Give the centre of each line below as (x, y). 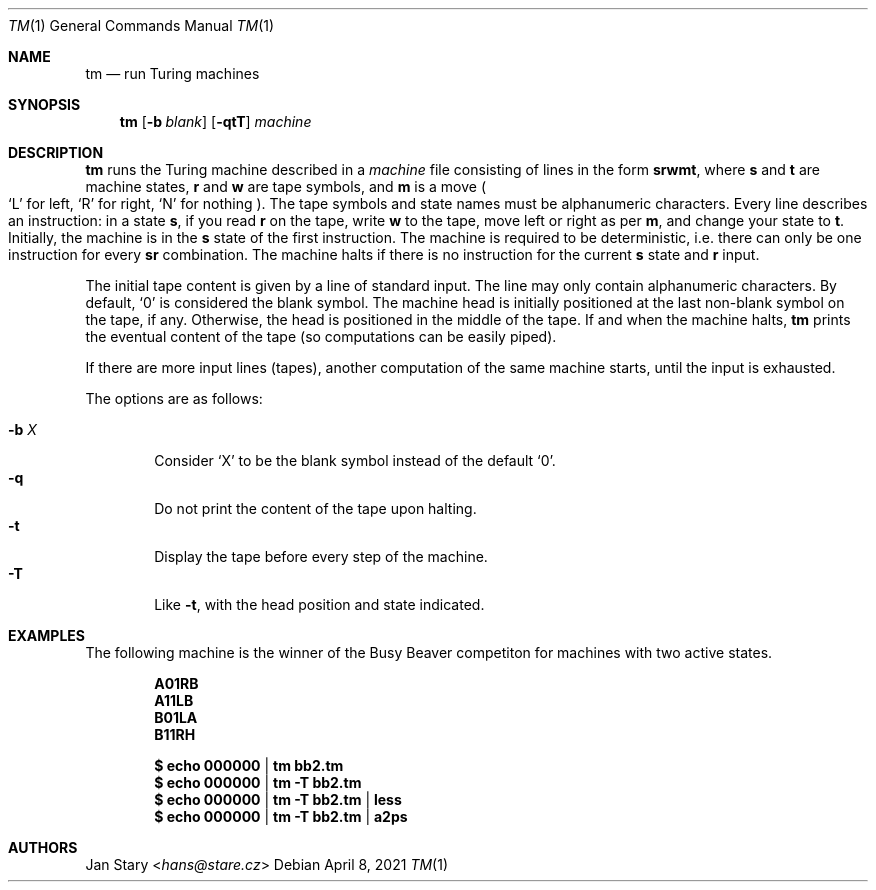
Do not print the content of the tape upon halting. (315, 508)
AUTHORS (43, 847)
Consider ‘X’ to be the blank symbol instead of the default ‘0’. (355, 460)
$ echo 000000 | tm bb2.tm (249, 765)
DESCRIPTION (56, 152)
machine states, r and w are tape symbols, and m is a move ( (286, 186)
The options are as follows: (174, 398)
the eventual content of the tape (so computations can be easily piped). (321, 336)
